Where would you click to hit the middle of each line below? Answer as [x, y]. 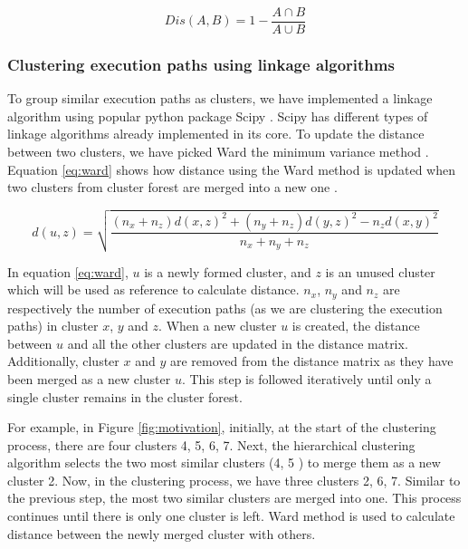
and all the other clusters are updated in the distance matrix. [238, 343]
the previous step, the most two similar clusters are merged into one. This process [234, 498]
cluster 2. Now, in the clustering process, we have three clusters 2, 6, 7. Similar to [234, 480]
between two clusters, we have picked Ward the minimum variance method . [218, 152]
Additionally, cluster [63, 361]
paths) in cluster [53, 326]
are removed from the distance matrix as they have [311, 361]
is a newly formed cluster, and [228, 271]
